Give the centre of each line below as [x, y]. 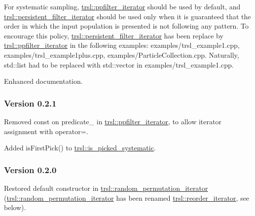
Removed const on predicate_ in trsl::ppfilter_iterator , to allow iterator [113, 121]
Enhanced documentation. [43, 81]
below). [15, 207]
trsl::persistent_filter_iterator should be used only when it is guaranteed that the [127, 16]
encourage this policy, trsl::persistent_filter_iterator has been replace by [114, 35]
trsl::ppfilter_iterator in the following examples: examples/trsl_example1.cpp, [122, 45]
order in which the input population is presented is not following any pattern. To [126, 26]
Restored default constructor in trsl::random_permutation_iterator [106, 188]
